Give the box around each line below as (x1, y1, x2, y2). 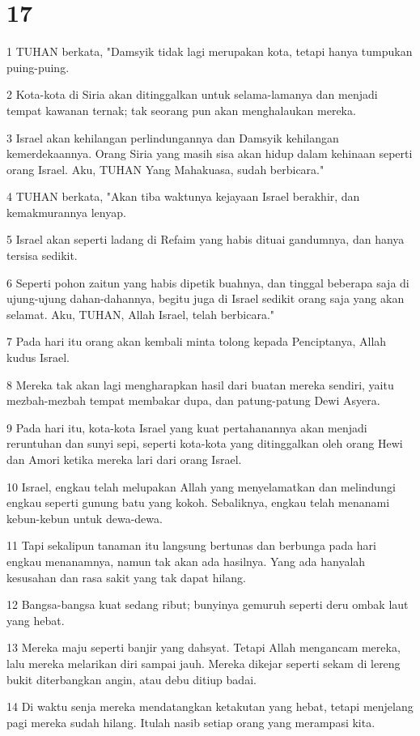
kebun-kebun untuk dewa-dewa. (6, 509, 163, 526)
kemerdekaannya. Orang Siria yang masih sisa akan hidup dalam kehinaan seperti (6, 145, 413, 162)
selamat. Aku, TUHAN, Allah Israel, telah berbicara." (6, 305, 275, 322)
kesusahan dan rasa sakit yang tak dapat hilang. (6, 568, 246, 585)
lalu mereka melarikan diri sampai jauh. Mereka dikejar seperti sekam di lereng (6, 654, 401, 671)
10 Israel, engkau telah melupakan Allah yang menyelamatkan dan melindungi (6, 478, 396, 495)
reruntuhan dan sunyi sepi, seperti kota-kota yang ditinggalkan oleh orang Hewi (6, 435, 403, 452)
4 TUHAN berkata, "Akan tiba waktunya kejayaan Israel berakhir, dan (6, 188, 360, 205)
